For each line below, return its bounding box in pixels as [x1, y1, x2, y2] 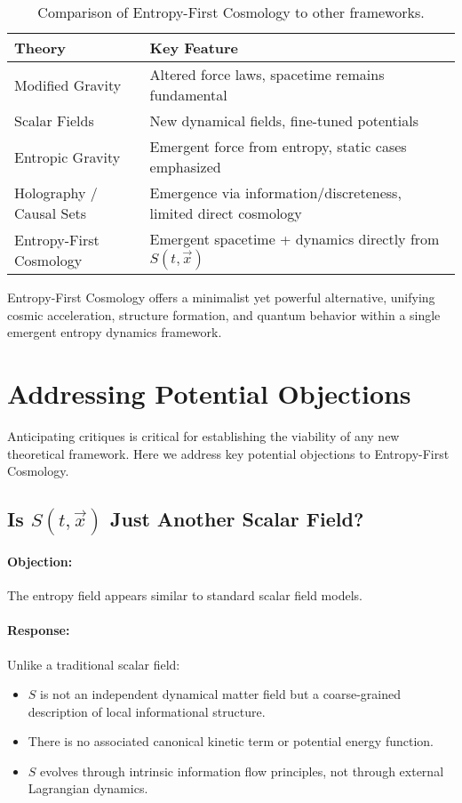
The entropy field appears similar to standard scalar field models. [7, 586, 362, 605]
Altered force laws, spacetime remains [149, 64, 385, 84]
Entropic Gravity [14, 146, 121, 167]
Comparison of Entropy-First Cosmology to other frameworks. [37, 2, 425, 22]
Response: [7, 621, 70, 639]
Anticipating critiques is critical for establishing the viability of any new [7, 426, 400, 445]
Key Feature [149, 37, 239, 58]
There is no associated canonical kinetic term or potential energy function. [28, 732, 434, 751]
